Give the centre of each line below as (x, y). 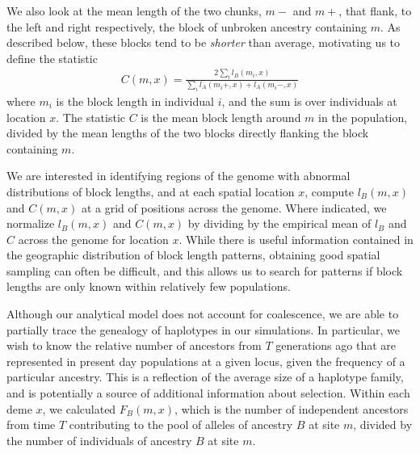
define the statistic (52, 58)
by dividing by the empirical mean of (279, 223)
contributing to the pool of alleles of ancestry (181, 425)
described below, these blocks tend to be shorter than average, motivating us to (204, 42)
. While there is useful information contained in (296, 239)
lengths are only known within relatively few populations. (149, 286)
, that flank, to (375, 11)
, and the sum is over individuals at (309, 101)
